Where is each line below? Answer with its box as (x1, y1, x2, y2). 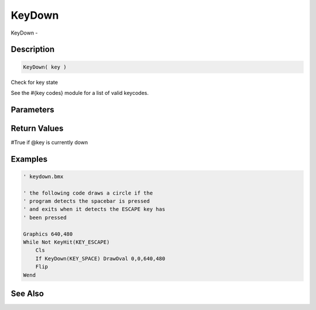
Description (11, 45, 55, 54)
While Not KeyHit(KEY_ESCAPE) (23, 239, 110, 246)
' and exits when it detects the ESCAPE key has (23, 206, 166, 213)
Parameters (11, 104, 54, 114)
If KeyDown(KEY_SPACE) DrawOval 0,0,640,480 (35, 255, 166, 262)
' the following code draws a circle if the (23, 189, 153, 196)
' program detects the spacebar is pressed (23, 198, 150, 205)
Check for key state (11, 79, 59, 86)
